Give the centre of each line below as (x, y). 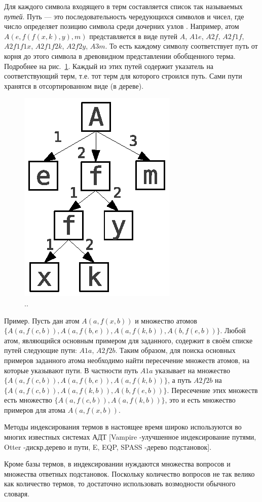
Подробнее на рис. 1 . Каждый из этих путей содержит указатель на (109, 66)
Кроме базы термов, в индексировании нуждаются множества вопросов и (117, 464)
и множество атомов (166, 320)
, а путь (179, 380)
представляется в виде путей (133, 36)
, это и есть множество (200, 400)
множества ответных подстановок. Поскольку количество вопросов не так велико (129, 473)
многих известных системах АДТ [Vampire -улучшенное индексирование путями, (130, 437)
